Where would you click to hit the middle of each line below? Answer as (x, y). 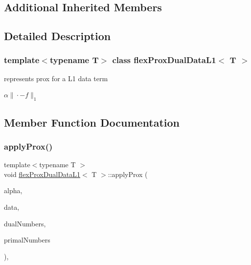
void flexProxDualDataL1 (42, 174)
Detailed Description (57, 36)
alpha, (13, 190)
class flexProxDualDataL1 (164, 60)
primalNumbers (27, 240)
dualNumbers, (25, 223)
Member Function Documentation (92, 122)
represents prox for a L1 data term (56, 78)
